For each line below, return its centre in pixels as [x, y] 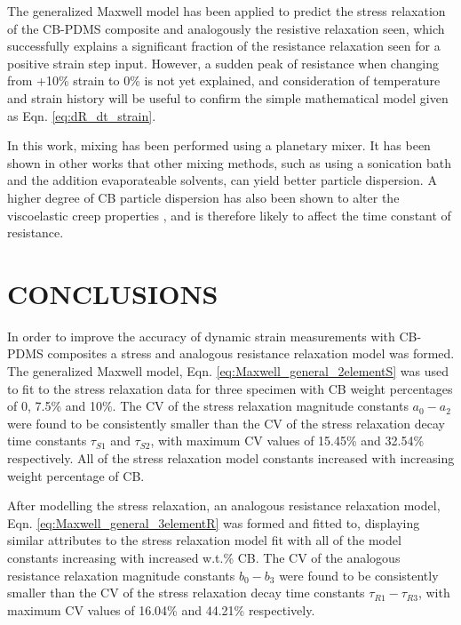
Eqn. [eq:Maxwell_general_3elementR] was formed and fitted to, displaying [214, 522]
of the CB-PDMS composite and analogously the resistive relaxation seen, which [226, 28]
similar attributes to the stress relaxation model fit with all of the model [204, 540]
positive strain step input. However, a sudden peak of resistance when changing [223, 63]
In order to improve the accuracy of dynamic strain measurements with [201, 336]
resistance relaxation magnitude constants [121, 575]
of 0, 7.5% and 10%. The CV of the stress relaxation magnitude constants [208, 406]
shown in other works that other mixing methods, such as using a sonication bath [229, 162]
